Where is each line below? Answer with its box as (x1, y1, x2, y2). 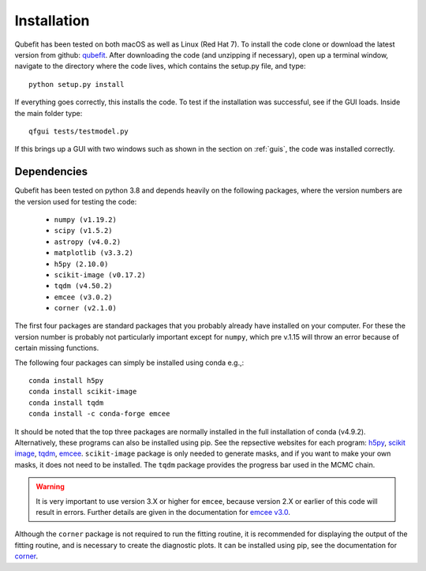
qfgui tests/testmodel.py (28, 126, 129, 136)
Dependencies (14, 165, 88, 178)
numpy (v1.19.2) (54, 215, 118, 224)
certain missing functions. (14, 344, 99, 353)
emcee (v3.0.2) (54, 292, 114, 302)
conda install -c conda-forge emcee (28, 409, 170, 419)
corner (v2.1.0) (54, 304, 118, 313)
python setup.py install (28, 80, 125, 88)
